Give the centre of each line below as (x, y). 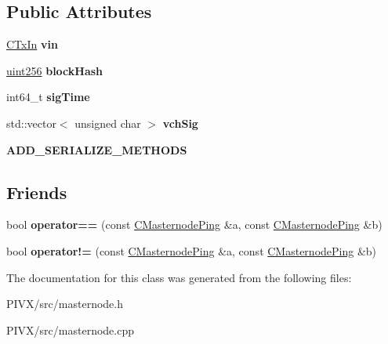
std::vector (31, 123)
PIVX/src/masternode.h (65, 304)
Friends (37, 192)
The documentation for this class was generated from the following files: (179, 277)
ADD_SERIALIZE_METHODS (97, 149)
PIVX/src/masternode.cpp (70, 330)
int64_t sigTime (48, 97)
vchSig (180, 123)
